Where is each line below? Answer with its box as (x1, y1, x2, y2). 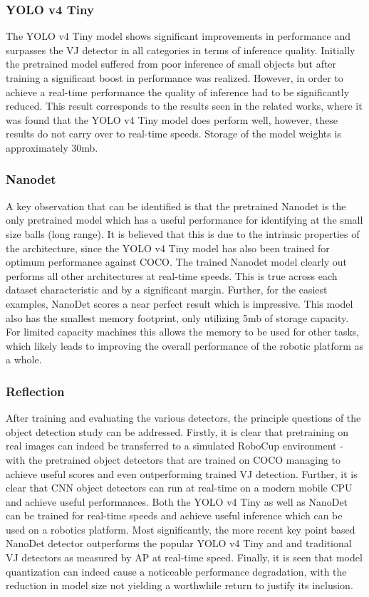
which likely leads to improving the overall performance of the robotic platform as (6, 338, 364, 353)
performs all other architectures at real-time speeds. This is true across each (6, 268, 338, 283)
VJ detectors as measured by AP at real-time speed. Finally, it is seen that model (6, 550, 363, 565)
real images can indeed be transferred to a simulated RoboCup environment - (6, 438, 343, 453)
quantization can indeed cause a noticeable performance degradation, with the (6, 564, 347, 578)
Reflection (6, 382, 65, 400)
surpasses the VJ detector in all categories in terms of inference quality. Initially (6, 42, 355, 57)
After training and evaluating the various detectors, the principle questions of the (6, 410, 361, 425)
